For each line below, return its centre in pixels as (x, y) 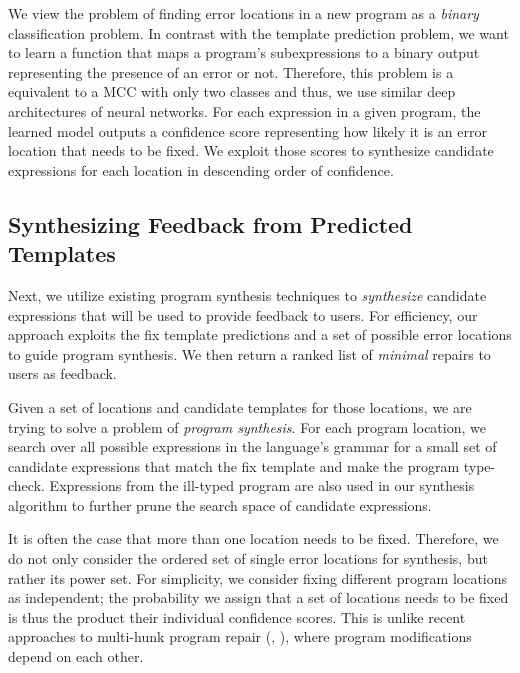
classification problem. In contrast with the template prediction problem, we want (258, 32)
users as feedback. (62, 373)
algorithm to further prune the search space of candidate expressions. (220, 504)
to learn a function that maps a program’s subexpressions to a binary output (244, 52)
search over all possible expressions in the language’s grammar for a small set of (252, 446)
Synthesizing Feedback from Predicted (210, 223)
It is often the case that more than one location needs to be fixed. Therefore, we (253, 538)
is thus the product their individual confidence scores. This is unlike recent (237, 616)
